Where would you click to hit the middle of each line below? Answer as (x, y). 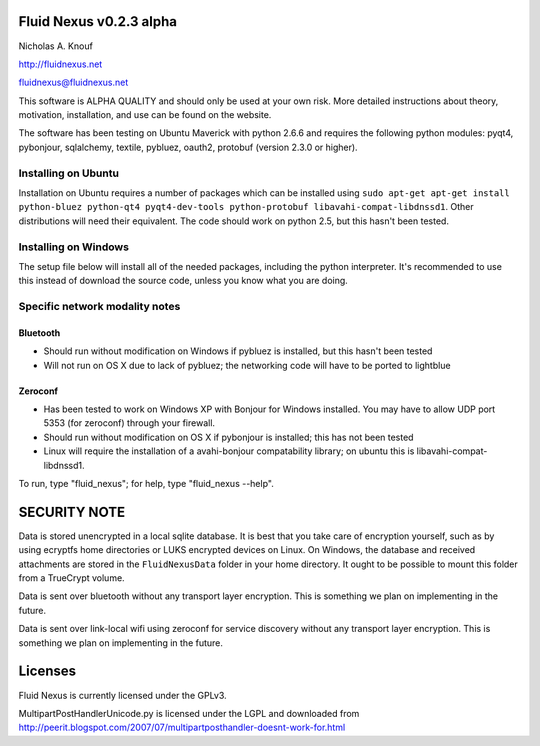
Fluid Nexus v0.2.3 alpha (97, 21)
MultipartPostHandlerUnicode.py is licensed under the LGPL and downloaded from (189, 713)
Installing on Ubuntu (69, 173)
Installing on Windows (74, 247)
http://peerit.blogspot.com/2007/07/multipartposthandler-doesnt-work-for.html (182, 727)
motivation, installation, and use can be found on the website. (145, 115)
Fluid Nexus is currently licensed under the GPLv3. (122, 695)
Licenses (47, 671)
